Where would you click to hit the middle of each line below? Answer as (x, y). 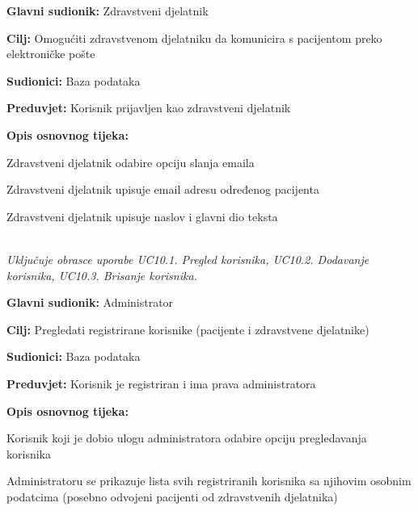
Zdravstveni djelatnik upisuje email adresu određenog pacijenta (163, 189)
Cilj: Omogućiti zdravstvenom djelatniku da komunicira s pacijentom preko (194, 38)
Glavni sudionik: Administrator (90, 302)
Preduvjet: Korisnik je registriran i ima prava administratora (161, 383)
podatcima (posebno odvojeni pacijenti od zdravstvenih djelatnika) (172, 496)
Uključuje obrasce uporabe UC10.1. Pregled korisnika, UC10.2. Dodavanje (188, 259)
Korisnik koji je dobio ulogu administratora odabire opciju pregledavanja (187, 438)
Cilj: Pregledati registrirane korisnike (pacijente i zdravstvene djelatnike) (188, 329)
